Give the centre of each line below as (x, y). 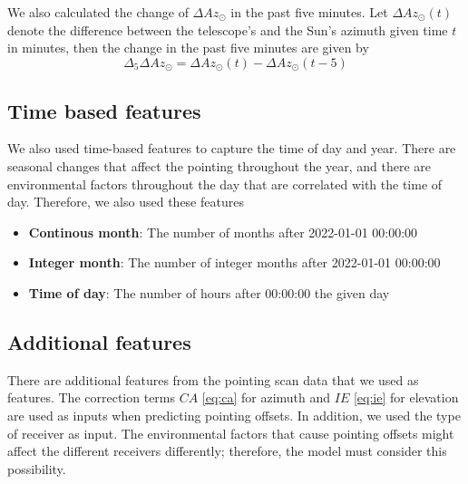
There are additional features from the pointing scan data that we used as (213, 379)
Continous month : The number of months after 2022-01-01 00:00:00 (223, 232)
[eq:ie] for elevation (406, 397)
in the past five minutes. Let (309, 12)
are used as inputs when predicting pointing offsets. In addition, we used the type (234, 415)
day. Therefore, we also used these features (126, 202)
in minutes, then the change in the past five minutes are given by (188, 48)
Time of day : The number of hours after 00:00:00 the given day (209, 293)
